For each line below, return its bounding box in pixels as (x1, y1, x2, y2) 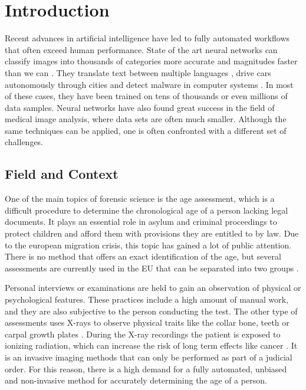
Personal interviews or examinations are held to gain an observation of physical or (5, 281, 301, 294)
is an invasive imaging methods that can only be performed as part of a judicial (5, 350, 292, 363)
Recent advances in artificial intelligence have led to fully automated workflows (5, 32, 290, 44)
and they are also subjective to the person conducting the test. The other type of (5, 304, 298, 317)
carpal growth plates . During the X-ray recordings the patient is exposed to (5, 327, 281, 340)
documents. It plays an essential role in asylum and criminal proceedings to (5, 215, 277, 228)
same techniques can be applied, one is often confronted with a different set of (5, 124, 287, 136)
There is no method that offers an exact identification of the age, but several (5, 250, 281, 263)
